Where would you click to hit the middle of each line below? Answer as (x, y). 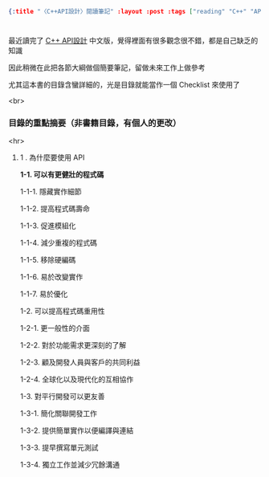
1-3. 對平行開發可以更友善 (63, 397)
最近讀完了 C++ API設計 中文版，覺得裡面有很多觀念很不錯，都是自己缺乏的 (133, 41)
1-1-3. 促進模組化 (48, 226)
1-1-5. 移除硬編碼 (48, 260)
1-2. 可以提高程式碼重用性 (62, 311)
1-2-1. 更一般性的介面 (55, 328)
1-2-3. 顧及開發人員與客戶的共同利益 (80, 362)
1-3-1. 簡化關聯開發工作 (59, 414)
